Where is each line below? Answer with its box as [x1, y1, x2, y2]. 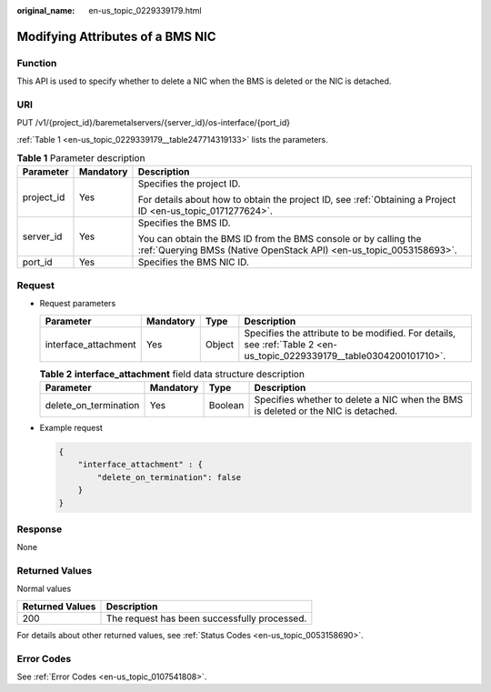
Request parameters [39, 298, 116, 309]
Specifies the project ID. [137, 177, 241, 190]
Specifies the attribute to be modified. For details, [244, 326, 456, 339]
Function [16, 56, 57, 69]
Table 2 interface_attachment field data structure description [39, 367, 305, 380]
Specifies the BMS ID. [137, 216, 231, 229]
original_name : [16, 5, 75, 15]
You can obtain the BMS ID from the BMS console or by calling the [137, 233, 422, 246]
